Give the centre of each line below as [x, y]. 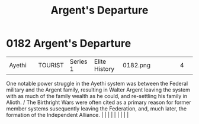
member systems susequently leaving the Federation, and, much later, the [97, 108]
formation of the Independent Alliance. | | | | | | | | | [68, 115]
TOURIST [51, 65]
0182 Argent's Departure [69, 43]
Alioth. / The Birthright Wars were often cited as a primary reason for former [99, 102]
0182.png [137, 65]
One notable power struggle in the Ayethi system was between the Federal [97, 83]
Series [78, 61]
